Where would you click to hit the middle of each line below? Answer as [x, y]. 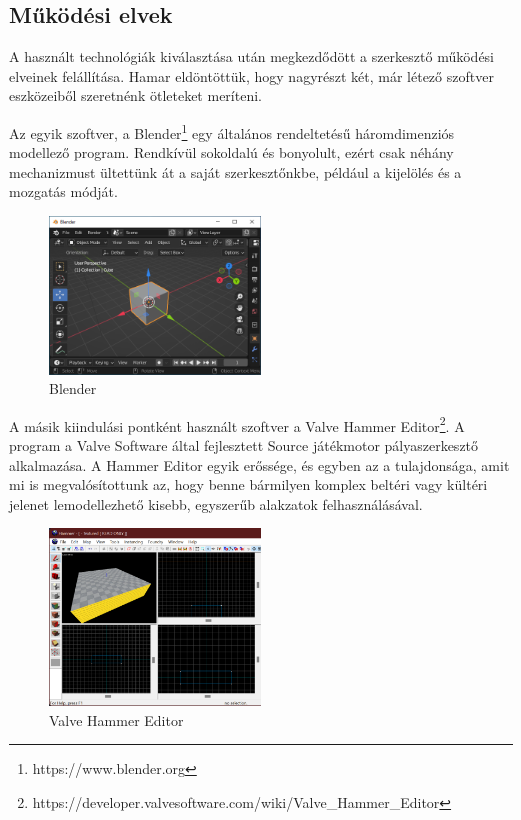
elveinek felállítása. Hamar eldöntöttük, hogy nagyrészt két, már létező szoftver [251, 75]
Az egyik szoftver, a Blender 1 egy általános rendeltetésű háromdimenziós [232, 131]
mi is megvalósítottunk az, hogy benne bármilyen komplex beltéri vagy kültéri [248, 484]
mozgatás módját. [63, 191]
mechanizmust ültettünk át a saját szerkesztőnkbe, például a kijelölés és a [235, 171]
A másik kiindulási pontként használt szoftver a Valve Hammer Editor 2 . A [237, 424]
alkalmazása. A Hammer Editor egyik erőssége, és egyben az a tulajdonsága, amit [259, 464]
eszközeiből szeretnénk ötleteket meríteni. [135, 95]
